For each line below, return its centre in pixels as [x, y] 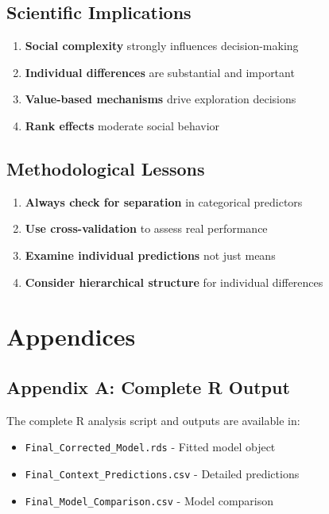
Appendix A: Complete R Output [148, 386]
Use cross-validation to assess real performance [146, 228]
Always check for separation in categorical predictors [164, 201]
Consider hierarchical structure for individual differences [174, 282]
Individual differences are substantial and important [160, 72]
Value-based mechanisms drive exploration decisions [161, 99]
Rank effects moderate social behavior [122, 125]
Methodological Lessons [106, 168]
